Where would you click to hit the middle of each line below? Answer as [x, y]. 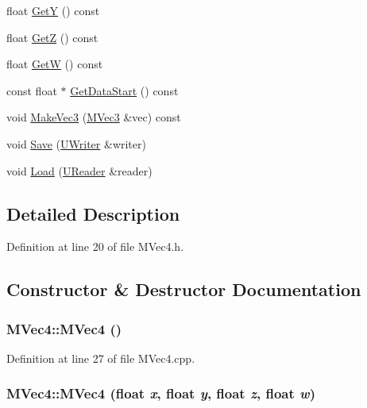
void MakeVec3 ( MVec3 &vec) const [94, 117]
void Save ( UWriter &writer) [76, 143]
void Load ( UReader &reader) [79, 170]
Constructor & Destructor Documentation [184, 289]
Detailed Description [93, 213]
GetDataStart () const [124, 90]
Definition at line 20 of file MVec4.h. [95, 246]
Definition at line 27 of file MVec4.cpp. [101, 358]
